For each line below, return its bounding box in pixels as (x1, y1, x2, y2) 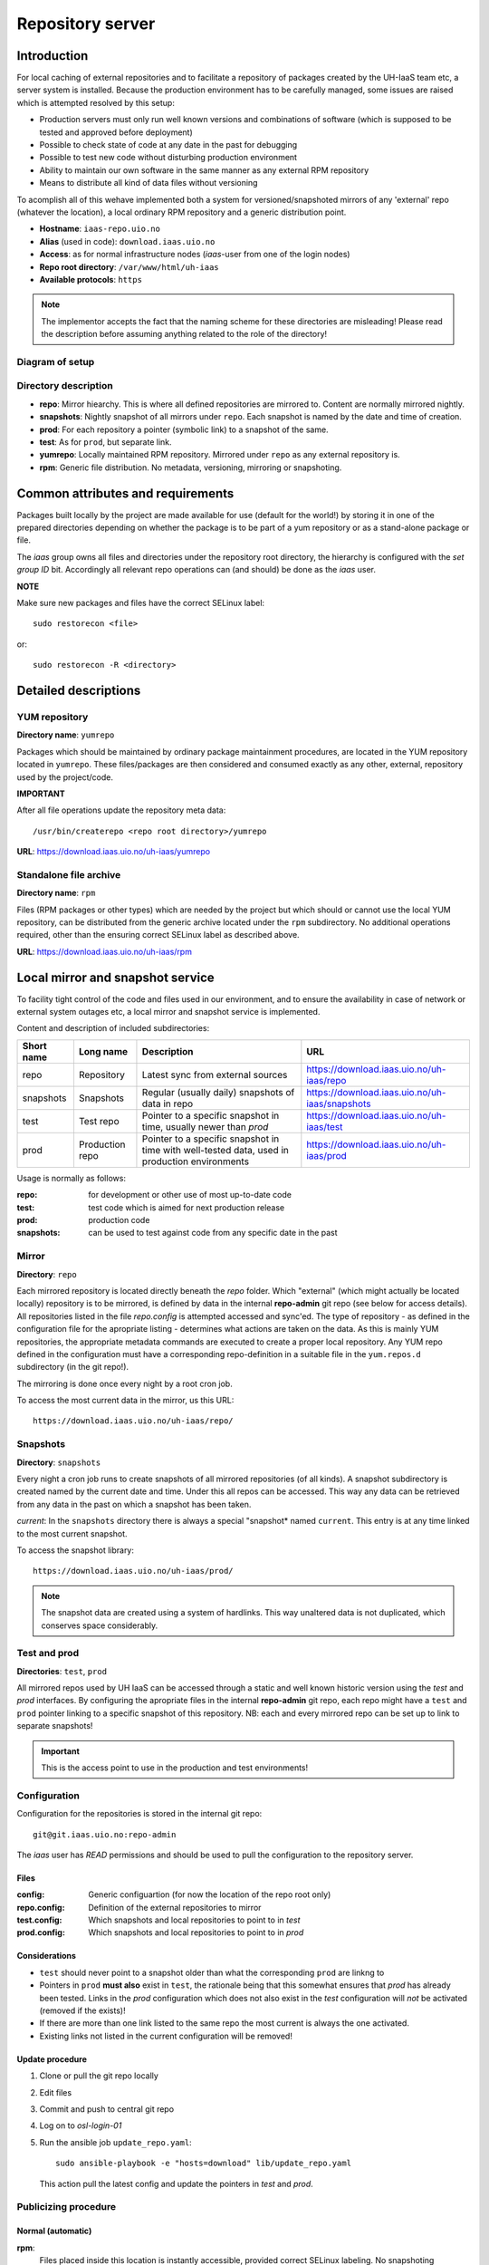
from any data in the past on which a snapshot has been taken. (16, 1499, 252, 1509)
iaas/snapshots (306, 1097, 371, 1110)
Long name (78, 1045, 129, 1057)
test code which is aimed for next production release (88, 1201, 285, 1213)
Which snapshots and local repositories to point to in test (88, 1914, 301, 1925)
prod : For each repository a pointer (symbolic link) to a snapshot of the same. (39, 424, 330, 435)
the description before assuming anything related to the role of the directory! (41, 329, 328, 340)
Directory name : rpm (16, 888, 96, 899)
